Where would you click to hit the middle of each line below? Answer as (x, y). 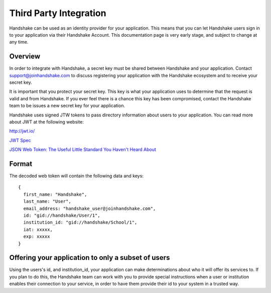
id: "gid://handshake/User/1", (62, 215)
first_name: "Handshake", (55, 194)
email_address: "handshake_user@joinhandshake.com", (90, 208)
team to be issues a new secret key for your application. (67, 106)
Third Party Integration (58, 13)
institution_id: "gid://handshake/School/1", (80, 223)
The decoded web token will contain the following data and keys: (77, 176)
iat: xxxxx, (38, 229)
